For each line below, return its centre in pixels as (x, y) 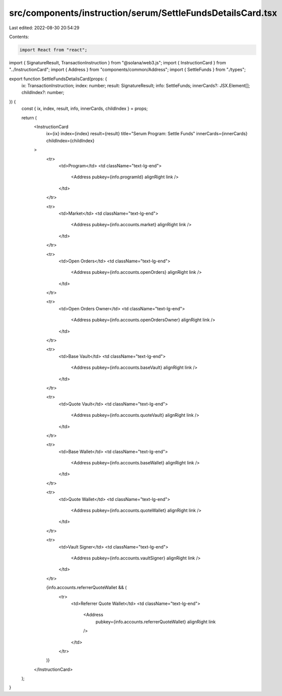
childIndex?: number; (43, 93)
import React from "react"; (53, 50)
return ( (29, 118)
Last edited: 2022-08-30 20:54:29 (44, 28)
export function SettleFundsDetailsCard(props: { (58, 79)
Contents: (19, 37)
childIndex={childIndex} (70, 141)
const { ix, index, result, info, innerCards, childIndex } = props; (85, 108)
